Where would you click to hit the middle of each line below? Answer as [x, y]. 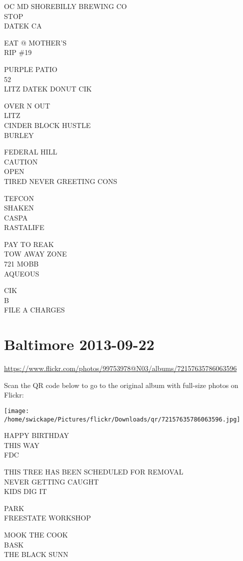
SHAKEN [19, 208]
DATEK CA [23, 26]
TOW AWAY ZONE [35, 254]
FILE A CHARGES [34, 310]
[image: [17, 411]
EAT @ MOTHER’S [35, 42]
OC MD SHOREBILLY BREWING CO [65, 6]
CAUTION [21, 161]
